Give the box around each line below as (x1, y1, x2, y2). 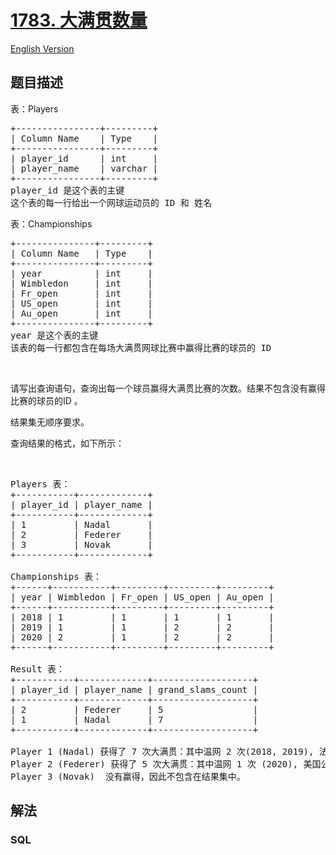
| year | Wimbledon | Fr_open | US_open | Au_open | (10, 591, 275, 603)
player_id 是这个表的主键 (10, 184, 125, 196)
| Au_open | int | (10, 307, 153, 319)
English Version (10, 42, 75, 55)
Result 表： (10, 663, 66, 675)
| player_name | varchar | (10, 162, 159, 174)
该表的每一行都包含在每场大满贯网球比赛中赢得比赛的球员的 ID (10, 342, 272, 353)
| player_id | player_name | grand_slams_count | (10, 684, 259, 695)
